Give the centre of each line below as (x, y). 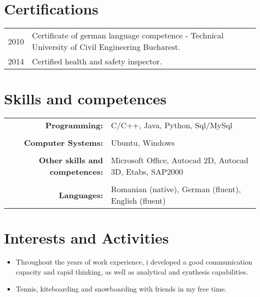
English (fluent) (138, 201)
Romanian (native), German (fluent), (176, 189)
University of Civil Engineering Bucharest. (106, 47)
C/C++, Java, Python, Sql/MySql (172, 125)
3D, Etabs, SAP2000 (147, 172)
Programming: (74, 125)
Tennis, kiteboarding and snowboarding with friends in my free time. (121, 288)
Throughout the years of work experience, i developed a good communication (134, 262)
